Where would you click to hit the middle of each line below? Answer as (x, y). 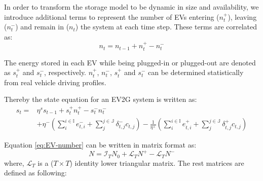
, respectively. (65, 72)
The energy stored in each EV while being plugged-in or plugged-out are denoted (130, 62)
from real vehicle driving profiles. (55, 82)
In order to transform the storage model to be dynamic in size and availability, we (131, 7)
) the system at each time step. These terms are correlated (166, 27)
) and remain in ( (42, 27)
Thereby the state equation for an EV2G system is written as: (101, 99)
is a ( (46, 162)
